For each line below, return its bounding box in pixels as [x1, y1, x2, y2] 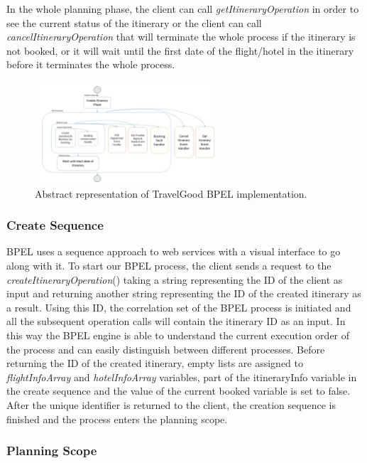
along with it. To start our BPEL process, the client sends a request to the [6, 258, 332, 273]
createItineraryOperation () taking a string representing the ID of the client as [6, 272, 343, 287]
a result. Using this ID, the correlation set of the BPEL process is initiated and [6, 299, 351, 314]
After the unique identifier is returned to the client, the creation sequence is [6, 398, 336, 412]
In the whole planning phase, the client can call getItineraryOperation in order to [6, 1, 359, 16]
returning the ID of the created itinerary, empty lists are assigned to [6, 356, 304, 371]
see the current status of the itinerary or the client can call [6, 15, 262, 30]
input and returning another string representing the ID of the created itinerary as [6, 286, 361, 301]
